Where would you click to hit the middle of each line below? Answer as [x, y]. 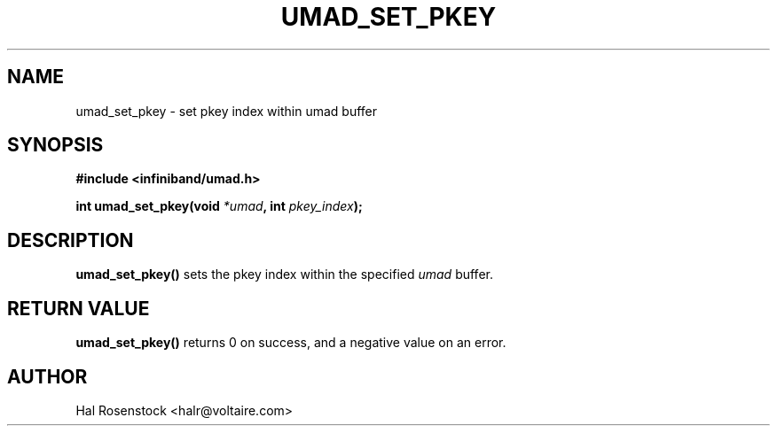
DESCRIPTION [71, 240]
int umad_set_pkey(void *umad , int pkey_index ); [219, 206]
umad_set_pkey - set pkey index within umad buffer [227, 111]
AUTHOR [47, 376]
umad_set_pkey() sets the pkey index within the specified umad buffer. [284, 274]
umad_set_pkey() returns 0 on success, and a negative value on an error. [291, 343]
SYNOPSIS [55, 145]
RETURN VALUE [78, 308]
